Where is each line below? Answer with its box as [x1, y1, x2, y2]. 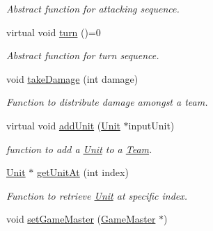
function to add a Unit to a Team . [6, 141, 152, 156]
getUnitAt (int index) [36, 165, 129, 180]
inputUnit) [128, 118, 175, 132]
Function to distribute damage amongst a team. [6, 95, 208, 109]
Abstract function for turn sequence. [6, 48, 159, 63]
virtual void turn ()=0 [6, 24, 101, 39]
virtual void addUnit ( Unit [6, 118, 120, 132]
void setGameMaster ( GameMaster [6, 212, 156, 226]
